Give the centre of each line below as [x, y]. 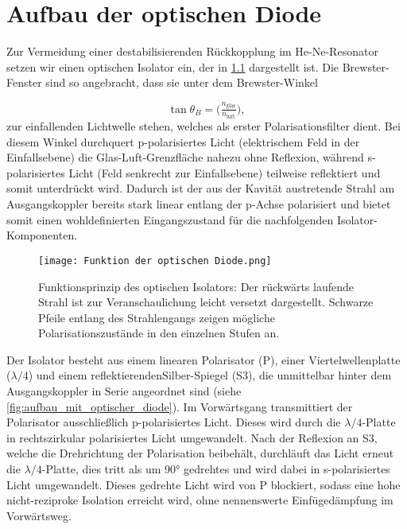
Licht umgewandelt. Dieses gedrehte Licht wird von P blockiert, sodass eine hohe [203, 484]
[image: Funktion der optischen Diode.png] [155, 261]
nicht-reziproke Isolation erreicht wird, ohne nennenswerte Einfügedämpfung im [200, 500]
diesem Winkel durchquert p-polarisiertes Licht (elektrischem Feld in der [183, 141]
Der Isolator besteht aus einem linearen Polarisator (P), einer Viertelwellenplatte [203, 359]
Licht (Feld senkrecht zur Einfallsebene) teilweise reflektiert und [225, 172]
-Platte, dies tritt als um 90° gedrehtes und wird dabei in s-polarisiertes [216, 469]
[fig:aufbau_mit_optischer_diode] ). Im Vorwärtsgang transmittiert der [180, 406]
